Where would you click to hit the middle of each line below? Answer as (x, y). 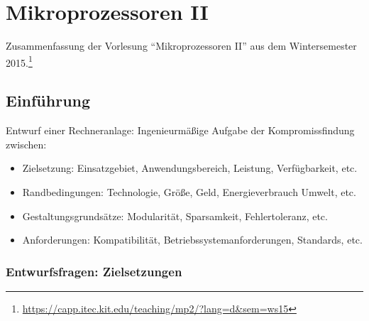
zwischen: (26, 144)
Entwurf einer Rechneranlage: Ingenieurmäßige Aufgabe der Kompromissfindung (180, 130)
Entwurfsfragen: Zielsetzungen (94, 271)
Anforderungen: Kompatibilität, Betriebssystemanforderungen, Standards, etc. (192, 240)
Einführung (48, 100)
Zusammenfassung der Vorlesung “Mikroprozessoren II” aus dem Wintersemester (181, 46)
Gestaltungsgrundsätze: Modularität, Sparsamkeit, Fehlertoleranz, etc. (175, 216)
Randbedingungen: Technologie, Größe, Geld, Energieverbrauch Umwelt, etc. (189, 191)
